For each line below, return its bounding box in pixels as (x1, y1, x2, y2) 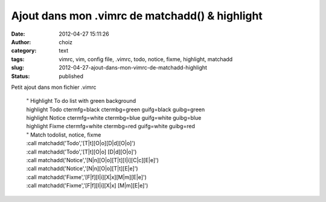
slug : (11, 64, 24, 71)
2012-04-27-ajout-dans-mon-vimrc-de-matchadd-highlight (59, 64, 208, 71)
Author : (11, 38, 31, 45)
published (59, 73, 84, 80)
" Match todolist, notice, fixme (26, 131, 101, 138)
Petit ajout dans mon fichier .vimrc (11, 83, 97, 91)
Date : (11, 30, 25, 37)
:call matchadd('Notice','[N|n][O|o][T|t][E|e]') (26, 165, 138, 172)
